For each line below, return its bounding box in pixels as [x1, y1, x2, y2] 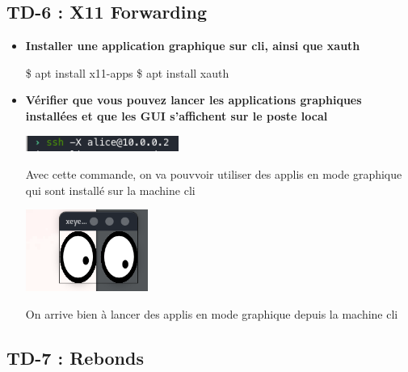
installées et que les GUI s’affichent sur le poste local [25, 107, 328, 124]
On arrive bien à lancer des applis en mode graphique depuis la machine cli [25, 305, 398, 322]
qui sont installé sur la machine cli [25, 181, 196, 198]
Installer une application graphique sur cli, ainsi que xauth [25, 37, 360, 54]
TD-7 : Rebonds [6, 345, 144, 370]
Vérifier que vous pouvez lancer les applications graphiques [25, 91, 362, 108]
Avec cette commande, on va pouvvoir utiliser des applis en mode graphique [25, 166, 402, 183]
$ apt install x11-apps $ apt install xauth [25, 64, 229, 81]
